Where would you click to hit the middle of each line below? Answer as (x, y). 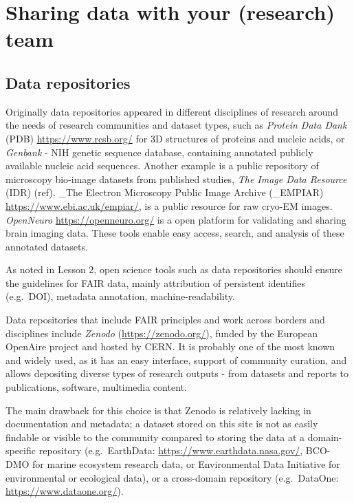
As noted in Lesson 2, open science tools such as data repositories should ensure (174, 269)
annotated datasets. (47, 246)
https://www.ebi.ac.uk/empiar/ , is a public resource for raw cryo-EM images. (169, 205)
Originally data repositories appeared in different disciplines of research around (172, 111)
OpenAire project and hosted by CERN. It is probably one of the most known (170, 346)
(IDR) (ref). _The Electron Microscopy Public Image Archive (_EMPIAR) (165, 192)
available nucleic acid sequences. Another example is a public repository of (162, 165)
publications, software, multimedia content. (96, 387)
